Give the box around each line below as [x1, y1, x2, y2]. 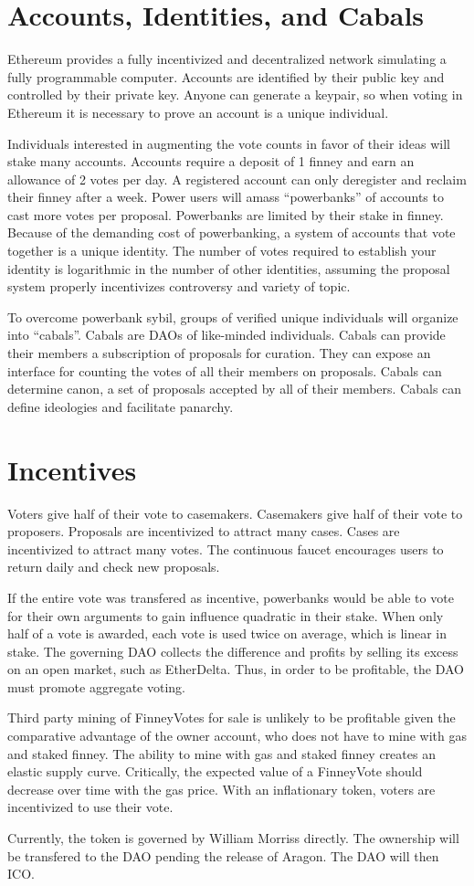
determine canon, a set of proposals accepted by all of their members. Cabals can [7, 379, 462, 398]
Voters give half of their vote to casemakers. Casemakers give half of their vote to [7, 503, 463, 522]
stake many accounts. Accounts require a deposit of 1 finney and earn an [7, 152, 415, 171]
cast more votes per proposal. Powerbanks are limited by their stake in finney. [7, 205, 444, 224]
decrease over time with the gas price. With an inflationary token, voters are [7, 779, 436, 798]
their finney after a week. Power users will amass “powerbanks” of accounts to [7, 187, 444, 206]
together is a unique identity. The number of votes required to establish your [7, 241, 437, 260]
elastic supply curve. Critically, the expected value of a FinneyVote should [7, 762, 423, 781]
